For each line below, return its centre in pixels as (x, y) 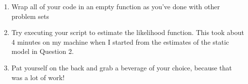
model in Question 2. (42, 51)
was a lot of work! (38, 77)
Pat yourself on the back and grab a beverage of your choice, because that (122, 67)
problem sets (30, 16)
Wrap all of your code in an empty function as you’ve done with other (116, 6)
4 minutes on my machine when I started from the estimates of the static (120, 42)
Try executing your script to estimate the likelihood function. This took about (128, 32)
